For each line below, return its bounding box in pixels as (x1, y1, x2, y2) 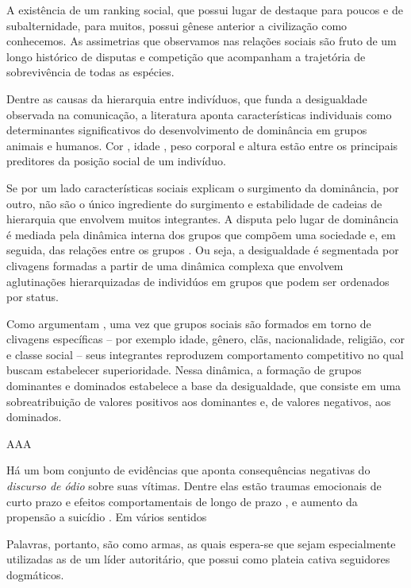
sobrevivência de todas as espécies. (6, 64, 175, 80)
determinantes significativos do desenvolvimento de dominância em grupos (6, 122, 367, 138)
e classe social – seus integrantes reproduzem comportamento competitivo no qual (6, 346, 404, 362)
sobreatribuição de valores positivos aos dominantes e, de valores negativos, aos (6, 393, 391, 409)
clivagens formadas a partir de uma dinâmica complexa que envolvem (6, 257, 344, 273)
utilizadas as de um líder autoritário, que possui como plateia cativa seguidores (6, 551, 390, 567)
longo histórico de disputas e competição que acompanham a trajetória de (6, 48, 366, 64)
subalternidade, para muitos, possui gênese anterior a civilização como (6, 17, 348, 33)
